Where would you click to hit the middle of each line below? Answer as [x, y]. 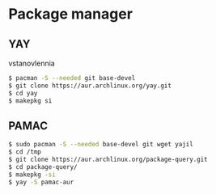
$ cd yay [23, 93]
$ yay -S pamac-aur [41, 182]
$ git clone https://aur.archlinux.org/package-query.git [108, 160]
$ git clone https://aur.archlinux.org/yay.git [90, 86]
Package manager [71, 14]
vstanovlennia [32, 63]
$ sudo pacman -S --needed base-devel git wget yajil [101, 145]
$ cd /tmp [25, 152]
